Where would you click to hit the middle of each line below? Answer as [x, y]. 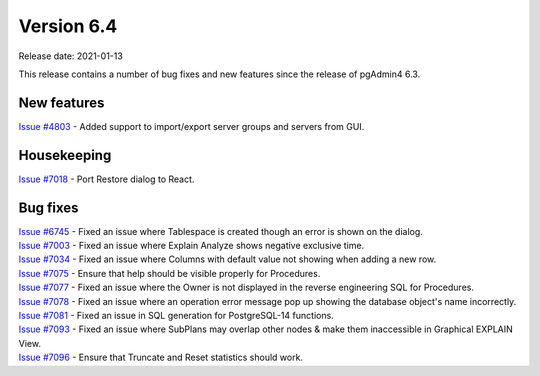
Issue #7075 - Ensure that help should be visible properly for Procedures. [169, 273]
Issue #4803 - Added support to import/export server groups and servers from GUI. [191, 126]
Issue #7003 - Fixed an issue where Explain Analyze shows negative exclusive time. [191, 246]
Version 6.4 [68, 26]
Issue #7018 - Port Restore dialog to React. [106, 179]
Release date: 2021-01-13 [71, 56]
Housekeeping [65, 155]
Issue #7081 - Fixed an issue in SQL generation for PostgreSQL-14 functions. [176, 315]
